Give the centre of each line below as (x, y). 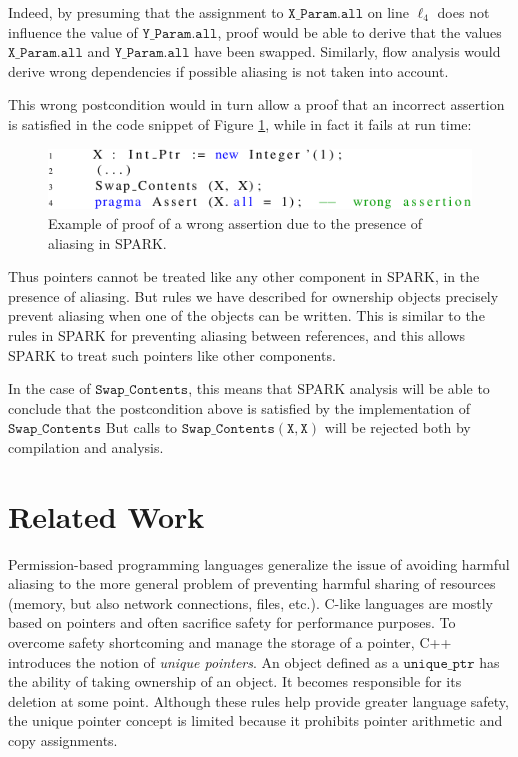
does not (463, 12)
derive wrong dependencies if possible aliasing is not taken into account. (228, 70)
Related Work (106, 515)
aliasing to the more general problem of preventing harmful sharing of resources (252, 583)
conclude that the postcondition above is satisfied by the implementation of (239, 407)
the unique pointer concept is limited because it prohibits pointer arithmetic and (255, 720)
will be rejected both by (397, 427)
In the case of (49, 388)
